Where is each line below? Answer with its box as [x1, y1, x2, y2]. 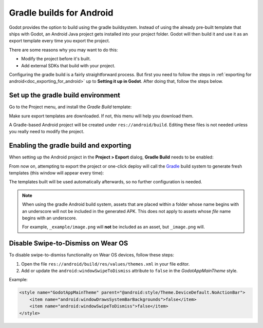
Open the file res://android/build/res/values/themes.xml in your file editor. [21, 261, 190, 267]
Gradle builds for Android [9, 7, 113, 18]
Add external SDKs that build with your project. [21, 62, 115, 68]
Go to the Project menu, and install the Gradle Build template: [9, 104, 131, 110]
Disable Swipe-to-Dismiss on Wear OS [9, 239, 129, 248]
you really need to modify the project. [9, 129, 85, 135]
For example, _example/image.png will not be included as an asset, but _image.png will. [22, 224, 205, 230]
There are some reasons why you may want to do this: [9, 47, 118, 53]
